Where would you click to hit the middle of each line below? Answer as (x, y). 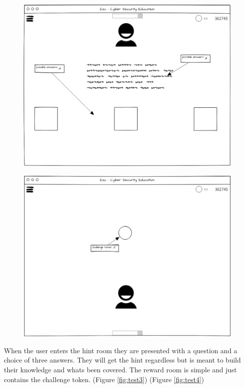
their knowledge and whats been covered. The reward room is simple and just (121, 370)
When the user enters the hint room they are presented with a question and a (121, 350)
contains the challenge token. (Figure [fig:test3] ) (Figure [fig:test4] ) (104, 379)
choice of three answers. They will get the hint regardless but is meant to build (122, 360)
